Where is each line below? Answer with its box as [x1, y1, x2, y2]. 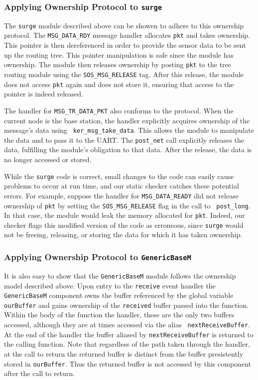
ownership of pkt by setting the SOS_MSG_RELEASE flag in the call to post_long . [4, 200, 251, 210]
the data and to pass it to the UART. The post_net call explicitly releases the [4, 134, 245, 145]
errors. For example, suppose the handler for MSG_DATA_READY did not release [4, 190, 239, 200]
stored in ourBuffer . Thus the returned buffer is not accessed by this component [4, 358, 251, 369]
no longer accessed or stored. [4, 154, 92, 164]
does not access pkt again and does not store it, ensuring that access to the [4, 79, 234, 89]
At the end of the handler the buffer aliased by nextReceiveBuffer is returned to [4, 329, 254, 339]
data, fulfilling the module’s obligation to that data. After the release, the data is [4, 144, 252, 155]
